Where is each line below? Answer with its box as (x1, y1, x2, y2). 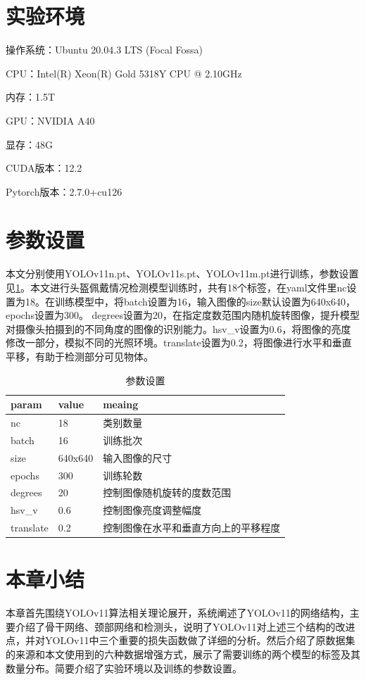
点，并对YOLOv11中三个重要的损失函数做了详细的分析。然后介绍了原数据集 (6, 633, 355, 648)
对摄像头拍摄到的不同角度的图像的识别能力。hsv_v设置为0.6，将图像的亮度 (6, 321, 351, 336)
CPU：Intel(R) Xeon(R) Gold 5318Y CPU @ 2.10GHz (6, 65, 242, 80)
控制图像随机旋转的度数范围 (103, 485, 232, 500)
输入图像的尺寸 (103, 450, 172, 465)
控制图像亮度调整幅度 (103, 503, 202, 517)
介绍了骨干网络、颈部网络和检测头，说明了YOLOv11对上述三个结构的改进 (15, 619, 355, 634)
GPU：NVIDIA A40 (6, 113, 95, 127)
